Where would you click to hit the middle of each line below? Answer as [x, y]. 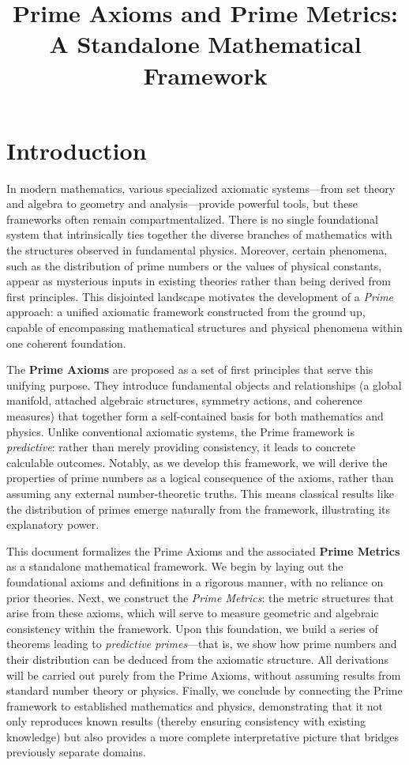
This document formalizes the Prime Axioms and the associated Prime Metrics [203, 550]
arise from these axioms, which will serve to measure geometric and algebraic [193, 613]
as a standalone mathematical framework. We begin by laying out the [175, 566]
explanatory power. [53, 524]
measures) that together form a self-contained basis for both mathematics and [195, 416]
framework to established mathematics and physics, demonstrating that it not [195, 705]
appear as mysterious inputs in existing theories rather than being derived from [199, 281]
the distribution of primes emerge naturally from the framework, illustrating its [198, 509]
